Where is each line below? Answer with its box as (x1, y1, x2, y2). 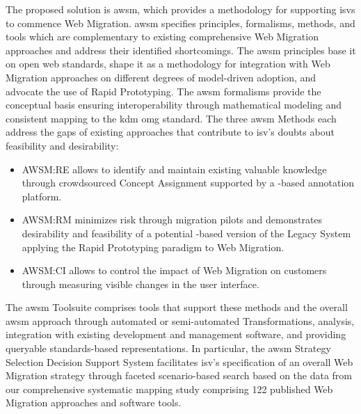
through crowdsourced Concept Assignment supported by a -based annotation (22, 175, 355, 190)
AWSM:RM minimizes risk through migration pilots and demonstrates (22, 212, 323, 227)
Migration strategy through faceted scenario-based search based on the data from (6, 368, 353, 383)
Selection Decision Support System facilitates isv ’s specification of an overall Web (6, 354, 353, 369)
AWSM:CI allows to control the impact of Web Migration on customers (22, 263, 327, 278)
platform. (22, 189, 62, 203)
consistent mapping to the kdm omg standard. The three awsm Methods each (6, 111, 337, 125)
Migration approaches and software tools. (6, 395, 182, 410)
